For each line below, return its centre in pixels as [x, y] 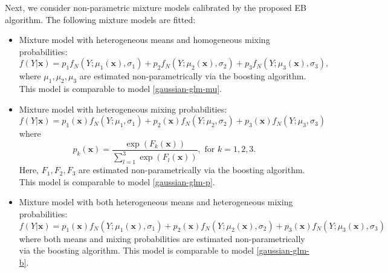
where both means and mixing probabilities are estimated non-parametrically [162, 238]
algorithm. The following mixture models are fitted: [100, 19]
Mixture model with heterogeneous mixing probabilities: [123, 109]
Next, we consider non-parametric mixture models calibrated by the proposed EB [156, 7]
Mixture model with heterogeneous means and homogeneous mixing [144, 40]
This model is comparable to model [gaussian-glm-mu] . [120, 89]
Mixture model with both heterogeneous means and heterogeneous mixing [156, 202]
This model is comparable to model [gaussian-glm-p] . [117, 181]
